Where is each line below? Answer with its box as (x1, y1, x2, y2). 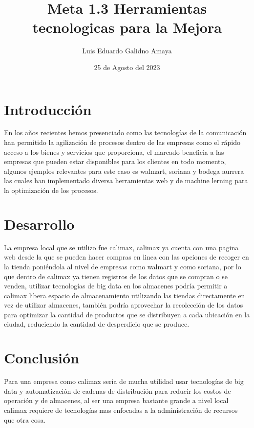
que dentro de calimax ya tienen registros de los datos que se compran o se (4, 271, 228, 281)
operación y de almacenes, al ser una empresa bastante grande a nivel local (4, 395, 229, 405)
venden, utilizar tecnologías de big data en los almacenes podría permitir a (4, 281, 228, 291)
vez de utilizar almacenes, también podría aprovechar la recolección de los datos (4, 300, 243, 310)
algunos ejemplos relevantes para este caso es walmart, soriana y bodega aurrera (4, 166, 244, 176)
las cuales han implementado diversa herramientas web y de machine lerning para (4, 175, 248, 186)
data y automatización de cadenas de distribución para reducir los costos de (4, 385, 231, 396)
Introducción (4, 99, 92, 119)
